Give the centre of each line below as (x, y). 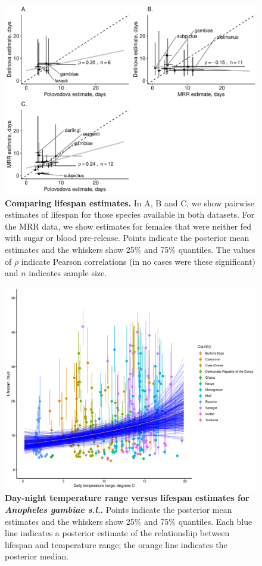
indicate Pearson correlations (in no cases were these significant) (138, 261)
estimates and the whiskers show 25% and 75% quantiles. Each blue (129, 521)
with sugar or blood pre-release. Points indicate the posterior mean (127, 238)
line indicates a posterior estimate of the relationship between (117, 533)
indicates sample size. (68, 273)
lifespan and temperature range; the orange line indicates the (116, 544)
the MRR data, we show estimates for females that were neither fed (128, 226)
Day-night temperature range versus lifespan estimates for (127, 498)
